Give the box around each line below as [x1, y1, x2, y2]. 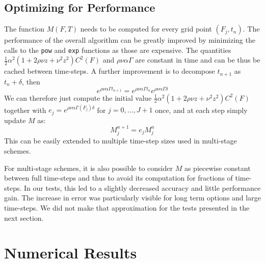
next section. [4, 212, 44, 223]
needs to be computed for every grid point [80, 23, 212, 34]
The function [4, 23, 44, 34]
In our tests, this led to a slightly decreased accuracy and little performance [24, 182, 261, 193]
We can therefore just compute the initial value [4, 92, 152, 103]
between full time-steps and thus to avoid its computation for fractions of [4, 172, 233, 183]
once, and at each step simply [155, 104, 248, 115]
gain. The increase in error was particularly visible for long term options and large [4, 192, 261, 203]
